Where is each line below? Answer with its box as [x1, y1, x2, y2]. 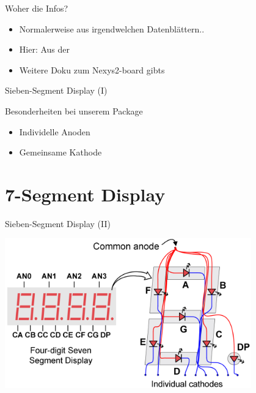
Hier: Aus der [19, 43, 70, 56]
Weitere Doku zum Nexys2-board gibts [19, 63, 165, 76]
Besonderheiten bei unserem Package [5, 104, 143, 117]
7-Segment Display [5, 181, 166, 206]
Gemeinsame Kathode [19, 146, 102, 159]
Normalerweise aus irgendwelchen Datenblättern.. [19, 22, 205, 35]
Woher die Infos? [5, 2, 68, 14]
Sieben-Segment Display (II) [5, 217, 111, 230]
